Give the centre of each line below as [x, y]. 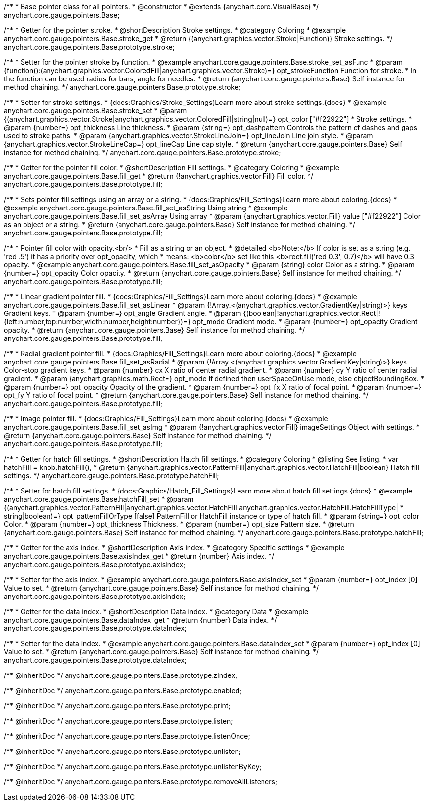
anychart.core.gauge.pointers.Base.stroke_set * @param [95, 111]
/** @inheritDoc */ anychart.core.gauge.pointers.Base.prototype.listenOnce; [127, 736]
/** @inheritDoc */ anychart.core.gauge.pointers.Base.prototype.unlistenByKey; [133, 766]
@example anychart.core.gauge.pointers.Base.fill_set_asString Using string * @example [146, 208]
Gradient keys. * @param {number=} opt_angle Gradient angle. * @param [123, 313]
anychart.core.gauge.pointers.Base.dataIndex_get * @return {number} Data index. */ [141, 620]
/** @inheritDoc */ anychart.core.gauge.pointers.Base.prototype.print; [117, 706]
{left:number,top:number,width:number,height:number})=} [97, 322]
